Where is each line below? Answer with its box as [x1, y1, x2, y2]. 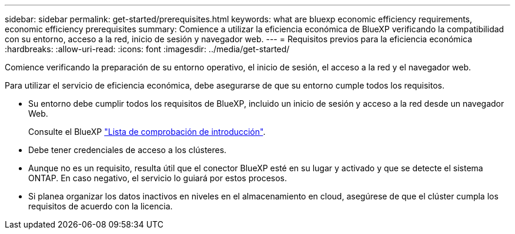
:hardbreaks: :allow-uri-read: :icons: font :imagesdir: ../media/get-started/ [5, 44, 290, 54]
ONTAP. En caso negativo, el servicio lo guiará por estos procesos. [28, 173, 287, 183]
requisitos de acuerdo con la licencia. [28, 201, 173, 211]
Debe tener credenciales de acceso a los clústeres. [28, 145, 227, 155]
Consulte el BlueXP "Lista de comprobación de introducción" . [28, 127, 266, 137]
